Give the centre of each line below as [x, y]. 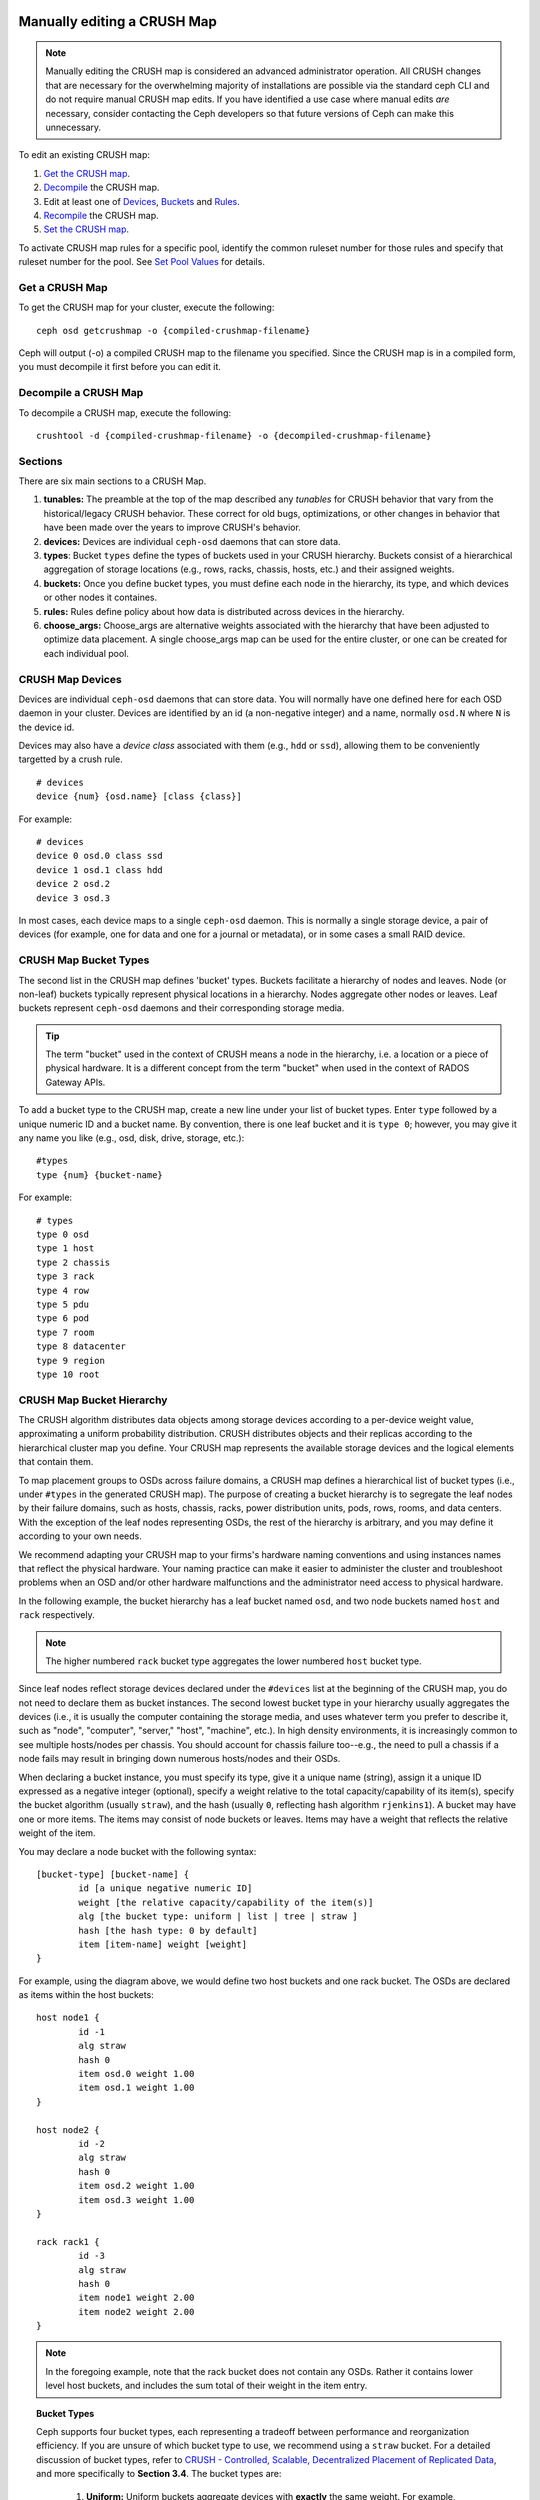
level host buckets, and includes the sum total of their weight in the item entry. [206, 2386]
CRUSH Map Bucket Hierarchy [93, 1400]
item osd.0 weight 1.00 [136, 2074]
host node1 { [68, 2018]
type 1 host [65, 1248]
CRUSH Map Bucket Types [84, 960]
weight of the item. [57, 1833]
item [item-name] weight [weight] [163, 1944]
